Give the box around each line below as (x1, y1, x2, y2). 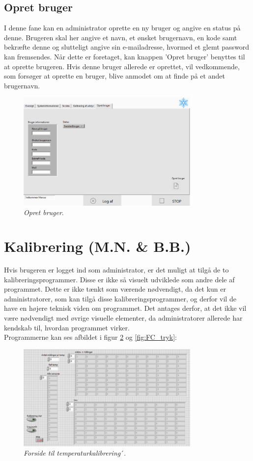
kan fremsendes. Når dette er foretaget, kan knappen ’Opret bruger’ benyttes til (4, 51, 245, 61)
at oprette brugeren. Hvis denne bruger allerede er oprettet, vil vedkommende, (4, 61, 240, 71)
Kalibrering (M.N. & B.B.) (4, 236, 191, 256)
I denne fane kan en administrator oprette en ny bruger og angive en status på (4, 23, 241, 33)
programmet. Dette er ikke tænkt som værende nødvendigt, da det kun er (4, 284, 226, 294)
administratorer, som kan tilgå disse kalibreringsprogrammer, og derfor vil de (4, 293, 236, 303)
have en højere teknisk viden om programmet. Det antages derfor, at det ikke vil (4, 303, 247, 313)
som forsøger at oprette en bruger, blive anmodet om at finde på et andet (4, 71, 225, 81)
